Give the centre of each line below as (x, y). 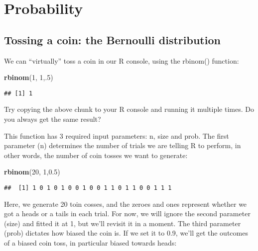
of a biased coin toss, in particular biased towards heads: (90, 243)
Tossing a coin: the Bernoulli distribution (112, 40)
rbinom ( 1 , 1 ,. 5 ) (29, 77)
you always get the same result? (53, 119)
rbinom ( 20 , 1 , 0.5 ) (32, 172)
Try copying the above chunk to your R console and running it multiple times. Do (129, 109)
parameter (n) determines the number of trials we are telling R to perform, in (123, 145)
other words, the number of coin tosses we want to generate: (96, 155)
